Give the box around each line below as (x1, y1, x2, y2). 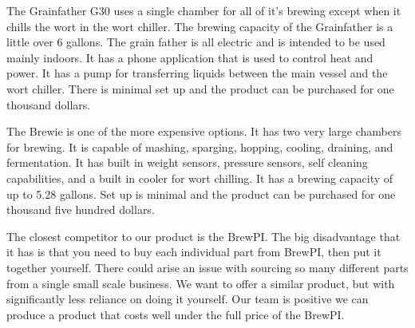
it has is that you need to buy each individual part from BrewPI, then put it (6, 243, 381, 260)
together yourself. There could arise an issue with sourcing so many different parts (6, 259, 409, 275)
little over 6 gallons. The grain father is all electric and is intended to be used (6, 34, 385, 50)
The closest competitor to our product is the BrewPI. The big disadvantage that (6, 227, 401, 244)
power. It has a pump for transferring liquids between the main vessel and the (6, 65, 388, 81)
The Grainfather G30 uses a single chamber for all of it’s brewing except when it (6, 2, 401, 18)
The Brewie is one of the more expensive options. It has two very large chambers (6, 123, 401, 140)
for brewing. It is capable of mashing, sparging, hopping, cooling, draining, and (6, 138, 393, 155)
